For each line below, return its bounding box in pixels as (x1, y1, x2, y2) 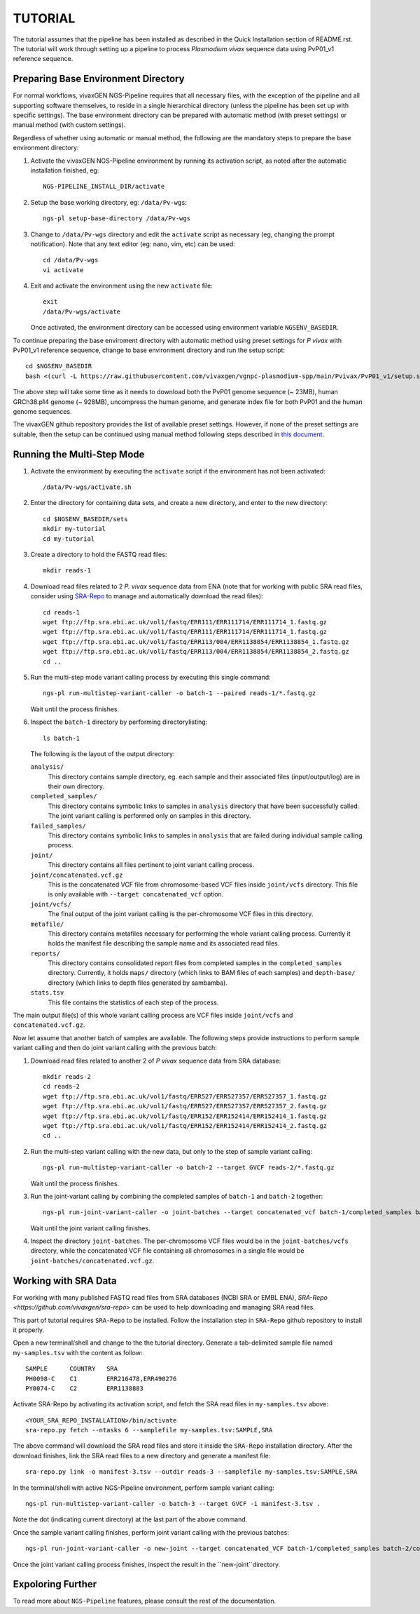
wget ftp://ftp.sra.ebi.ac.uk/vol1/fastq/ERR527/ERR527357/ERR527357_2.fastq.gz (43, 1102, 328, 1110)
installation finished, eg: (30, 166, 99, 175)
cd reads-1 (43, 608, 80, 617)
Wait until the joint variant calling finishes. (30, 1224, 150, 1232)
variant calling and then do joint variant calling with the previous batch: (13, 1044, 217, 1052)
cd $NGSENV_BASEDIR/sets (43, 515, 128, 523)
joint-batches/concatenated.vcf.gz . (30, 1256, 155, 1265)
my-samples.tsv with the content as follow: (13, 1348, 143, 1357)
